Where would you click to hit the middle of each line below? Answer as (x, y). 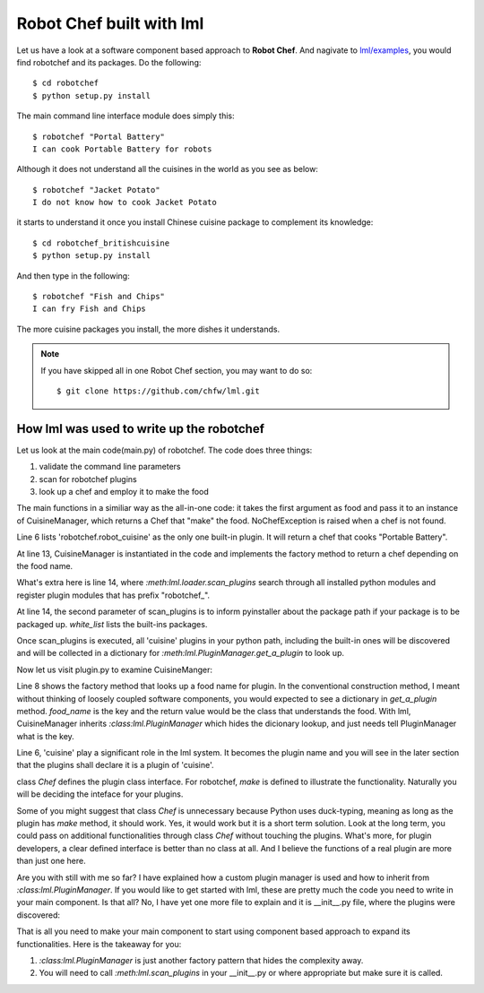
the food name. (45, 566)
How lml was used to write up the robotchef (140, 429)
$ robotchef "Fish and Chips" (99, 297)
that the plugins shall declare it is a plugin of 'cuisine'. (115, 765)
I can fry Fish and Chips (90, 309)
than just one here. (51, 861)
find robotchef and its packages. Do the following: (109, 62)
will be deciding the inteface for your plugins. (100, 794)
